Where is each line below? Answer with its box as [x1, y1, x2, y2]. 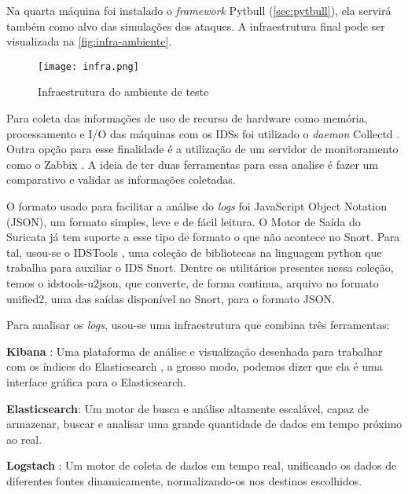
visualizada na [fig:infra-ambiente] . [6, 33, 172, 49]
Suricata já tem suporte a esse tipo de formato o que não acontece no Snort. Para [6, 229, 400, 245]
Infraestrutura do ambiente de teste [38, 83, 209, 100]
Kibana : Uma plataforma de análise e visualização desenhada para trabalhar [6, 342, 383, 359]
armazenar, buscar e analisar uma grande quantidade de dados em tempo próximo [6, 415, 402, 432]
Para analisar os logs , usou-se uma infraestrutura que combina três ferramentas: [6, 317, 390, 333]
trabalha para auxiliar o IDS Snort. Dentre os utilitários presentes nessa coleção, [6, 259, 394, 276]
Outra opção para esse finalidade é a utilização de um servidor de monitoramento [6, 141, 399, 157]
